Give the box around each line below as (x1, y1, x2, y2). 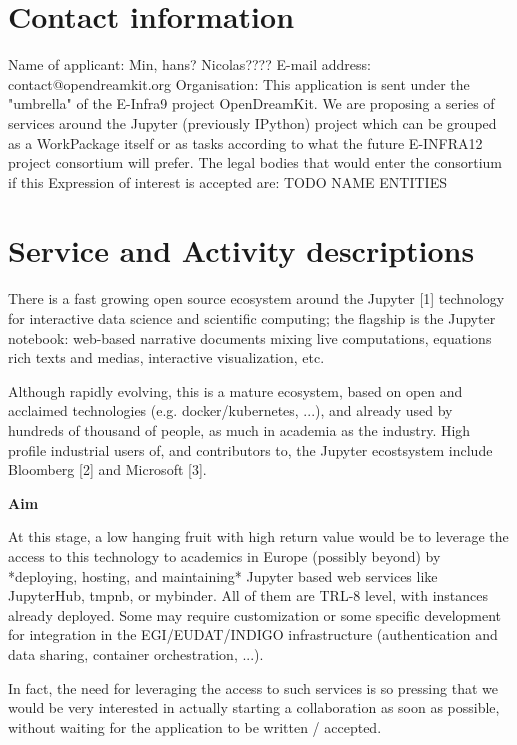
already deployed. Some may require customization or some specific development (8, 604, 502, 625)
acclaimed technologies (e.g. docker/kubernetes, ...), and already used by (8, 400, 453, 421)
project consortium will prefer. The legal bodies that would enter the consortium (8, 152, 502, 173)
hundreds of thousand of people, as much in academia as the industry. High (8, 419, 471, 440)
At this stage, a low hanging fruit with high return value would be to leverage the (8, 526, 509, 547)
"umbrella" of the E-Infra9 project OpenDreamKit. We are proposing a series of (8, 93, 495, 114)
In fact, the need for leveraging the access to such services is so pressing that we (8, 677, 498, 698)
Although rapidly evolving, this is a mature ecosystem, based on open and (8, 380, 463, 401)
